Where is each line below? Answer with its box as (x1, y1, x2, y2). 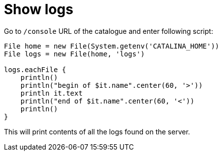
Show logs (4, 1, 74, 18)
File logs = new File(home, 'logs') (4, 50, 145, 58)
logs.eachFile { (4, 65, 66, 74)
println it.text (20, 89, 83, 97)
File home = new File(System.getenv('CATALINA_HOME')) (4, 42, 220, 50)
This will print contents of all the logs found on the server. (4, 127, 190, 136)
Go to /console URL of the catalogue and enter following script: (4, 26, 213, 35)
